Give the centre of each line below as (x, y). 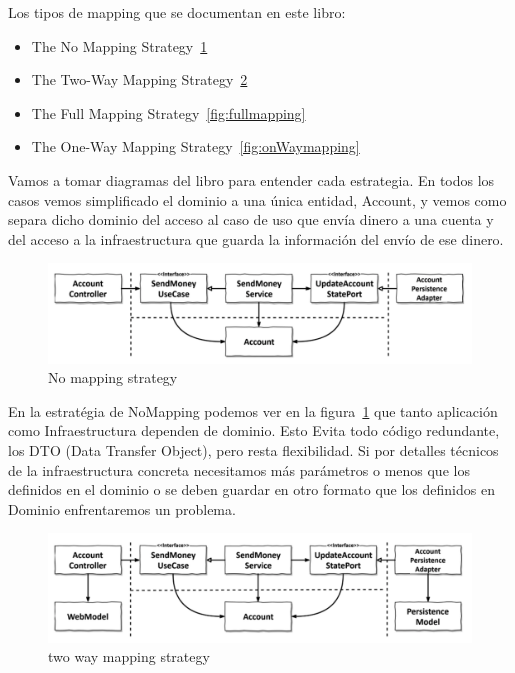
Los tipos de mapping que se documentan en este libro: (177, 12)
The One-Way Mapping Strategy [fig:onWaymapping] (195, 146)
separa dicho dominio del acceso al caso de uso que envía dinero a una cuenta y (251, 219)
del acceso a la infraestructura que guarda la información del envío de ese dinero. (256, 238)
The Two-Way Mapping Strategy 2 (139, 79)
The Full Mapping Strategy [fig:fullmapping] (168, 112)
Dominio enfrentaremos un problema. (122, 508)
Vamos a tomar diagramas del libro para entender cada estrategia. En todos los (251, 179)
